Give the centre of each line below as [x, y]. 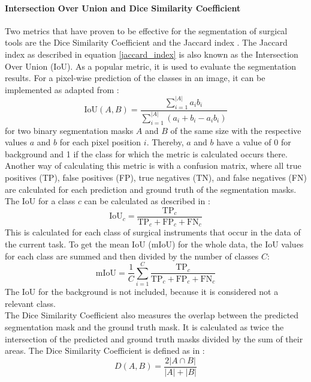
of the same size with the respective [236, 130]
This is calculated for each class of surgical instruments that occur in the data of [153, 232]
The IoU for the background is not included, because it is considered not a [142, 292]
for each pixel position [100, 142]
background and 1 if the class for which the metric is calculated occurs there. [146, 153]
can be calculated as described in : [147, 201]
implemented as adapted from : [62, 89]
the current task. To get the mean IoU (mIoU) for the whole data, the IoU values [154, 244]
